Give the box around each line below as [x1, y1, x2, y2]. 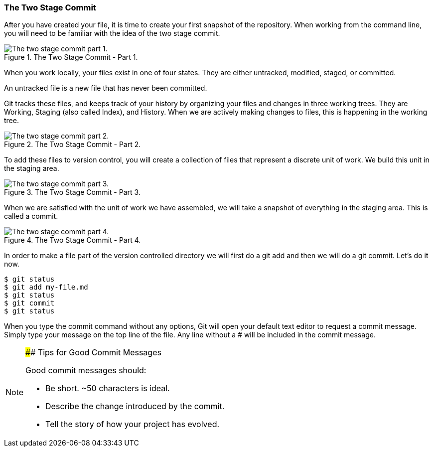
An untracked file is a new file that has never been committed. [4, 84, 207, 93]
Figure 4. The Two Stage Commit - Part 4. [4, 236, 141, 245]
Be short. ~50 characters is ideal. [45, 383, 170, 394]
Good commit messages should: [25, 365, 146, 376]
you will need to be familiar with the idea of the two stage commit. [4, 29, 220, 38]
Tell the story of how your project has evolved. [45, 419, 220, 430]
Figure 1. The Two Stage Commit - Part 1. [4, 53, 138, 62]
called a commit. [4, 212, 58, 221]
